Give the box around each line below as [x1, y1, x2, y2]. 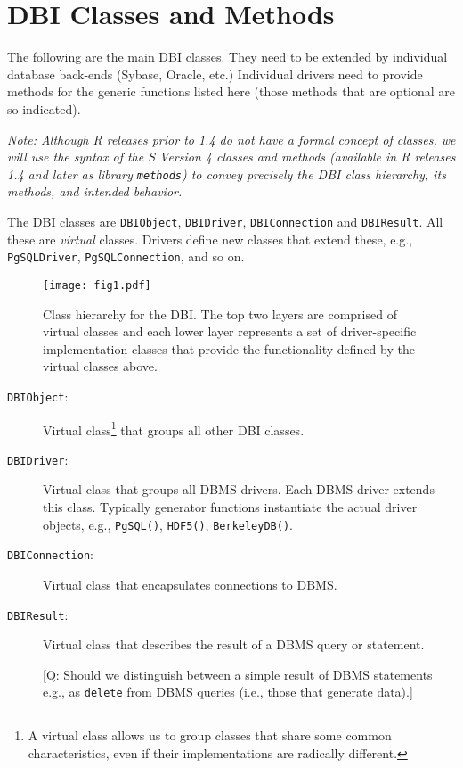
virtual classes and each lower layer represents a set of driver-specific [43, 322, 417, 341]
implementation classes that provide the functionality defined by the [43, 339, 415, 358]
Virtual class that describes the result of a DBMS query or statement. [43, 635, 425, 654]
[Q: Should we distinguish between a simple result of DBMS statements [43, 665, 433, 683]
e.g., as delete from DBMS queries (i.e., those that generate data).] [43, 682, 413, 701]
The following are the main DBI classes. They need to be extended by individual [7, 47, 448, 66]
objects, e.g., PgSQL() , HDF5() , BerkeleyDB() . [43, 515, 293, 533]
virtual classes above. [43, 357, 158, 376]
